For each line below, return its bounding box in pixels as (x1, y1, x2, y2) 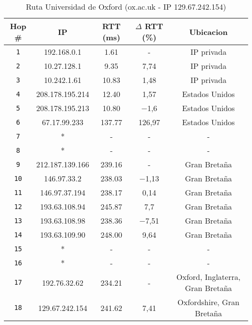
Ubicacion (189, 26, 228, 37)
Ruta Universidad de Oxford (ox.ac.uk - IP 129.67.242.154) (26, 1, 226, 12)
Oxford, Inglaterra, (176, 271, 241, 282)
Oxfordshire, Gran (177, 296, 239, 308)
